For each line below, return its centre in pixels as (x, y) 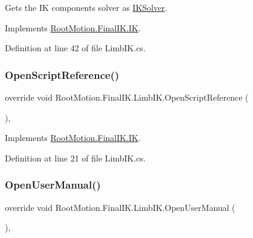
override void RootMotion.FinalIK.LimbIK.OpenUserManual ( (120, 207)
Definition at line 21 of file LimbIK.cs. (75, 158)
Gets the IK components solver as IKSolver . (86, 7)
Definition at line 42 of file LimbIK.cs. (75, 48)
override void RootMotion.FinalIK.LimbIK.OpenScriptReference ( (127, 97)
